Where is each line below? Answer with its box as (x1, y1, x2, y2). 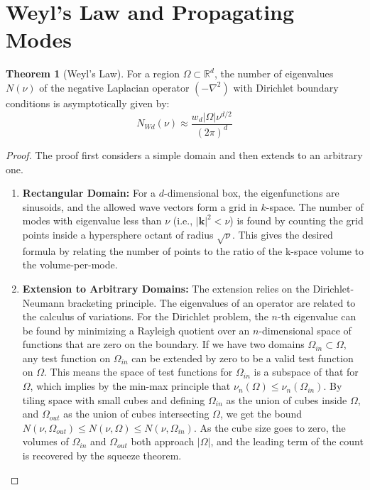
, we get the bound (219, 406, 303, 421)
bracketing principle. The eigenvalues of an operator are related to (67, 295, 356, 310)
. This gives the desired (232, 227, 333, 241)
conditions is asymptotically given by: (6, 95, 170, 110)
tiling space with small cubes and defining (22, 392, 205, 407)
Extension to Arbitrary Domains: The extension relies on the (22, 281, 310, 295)
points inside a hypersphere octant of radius (22, 227, 214, 241)
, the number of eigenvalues (214, 66, 334, 81)
